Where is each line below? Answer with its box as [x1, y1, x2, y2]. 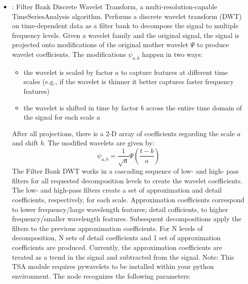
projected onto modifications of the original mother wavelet [12, 39, 188, 50]
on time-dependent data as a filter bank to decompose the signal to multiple [12, 20, 239, 31]
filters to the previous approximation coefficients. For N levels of [12, 223, 203, 233]
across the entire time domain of [146, 102, 242, 112]
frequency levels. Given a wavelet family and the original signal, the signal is [12, 30, 240, 40]
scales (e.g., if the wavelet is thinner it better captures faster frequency [23, 76, 234, 87]
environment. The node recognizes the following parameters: [12, 270, 191, 281]
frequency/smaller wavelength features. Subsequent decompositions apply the [12, 213, 242, 224]
